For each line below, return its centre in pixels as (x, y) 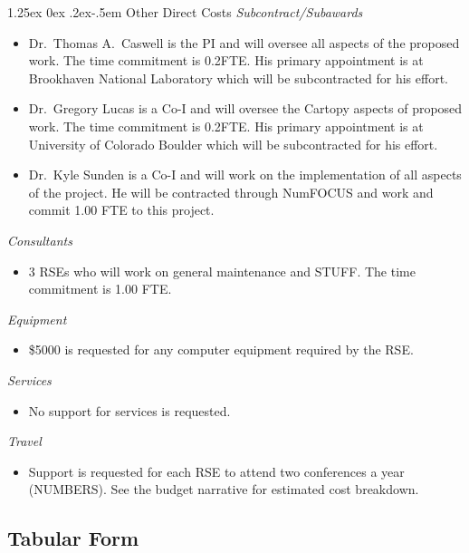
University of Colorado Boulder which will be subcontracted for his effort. (233, 144)
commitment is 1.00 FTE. (100, 289)
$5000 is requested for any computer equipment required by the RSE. (221, 349)
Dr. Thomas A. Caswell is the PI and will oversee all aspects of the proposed (244, 42)
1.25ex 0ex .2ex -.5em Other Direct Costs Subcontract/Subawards (185, 12)
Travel (24, 441)
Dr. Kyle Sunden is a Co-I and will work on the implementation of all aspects (245, 175)
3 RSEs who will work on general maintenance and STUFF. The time (222, 271)
